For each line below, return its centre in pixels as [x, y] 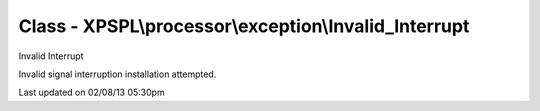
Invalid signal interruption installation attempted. [117, 74]
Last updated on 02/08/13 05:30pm [91, 92]
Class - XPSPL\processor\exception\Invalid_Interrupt [244, 26]
